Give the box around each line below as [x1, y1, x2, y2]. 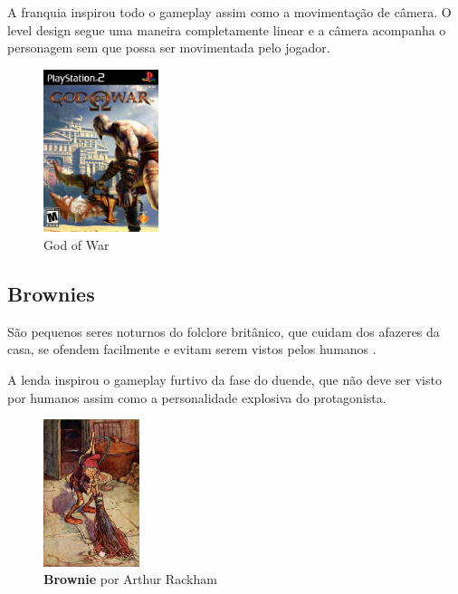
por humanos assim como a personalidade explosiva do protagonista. [7, 388, 386, 407]
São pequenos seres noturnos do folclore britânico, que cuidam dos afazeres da [7, 321, 440, 340]
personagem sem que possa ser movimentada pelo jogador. [7, 38, 330, 57]
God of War [43, 235, 110, 254]
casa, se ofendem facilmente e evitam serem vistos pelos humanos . [7, 340, 377, 359]
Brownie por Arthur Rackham [43, 570, 217, 589]
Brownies [7, 280, 95, 307]
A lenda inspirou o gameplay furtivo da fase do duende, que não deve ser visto [7, 370, 442, 388]
